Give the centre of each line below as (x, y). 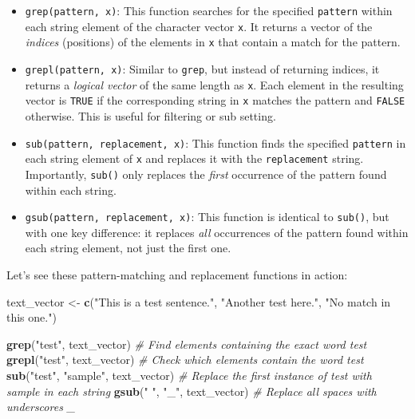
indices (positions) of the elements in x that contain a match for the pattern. (213, 42)
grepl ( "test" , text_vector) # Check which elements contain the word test (185, 360)
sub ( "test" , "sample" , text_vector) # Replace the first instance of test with (189, 375)
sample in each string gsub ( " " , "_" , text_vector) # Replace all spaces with (192, 391)
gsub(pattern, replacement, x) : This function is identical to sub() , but (207, 217)
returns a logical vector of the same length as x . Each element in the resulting (214, 84)
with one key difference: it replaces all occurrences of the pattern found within (217, 232)
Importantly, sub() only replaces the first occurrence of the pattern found (206, 174)
